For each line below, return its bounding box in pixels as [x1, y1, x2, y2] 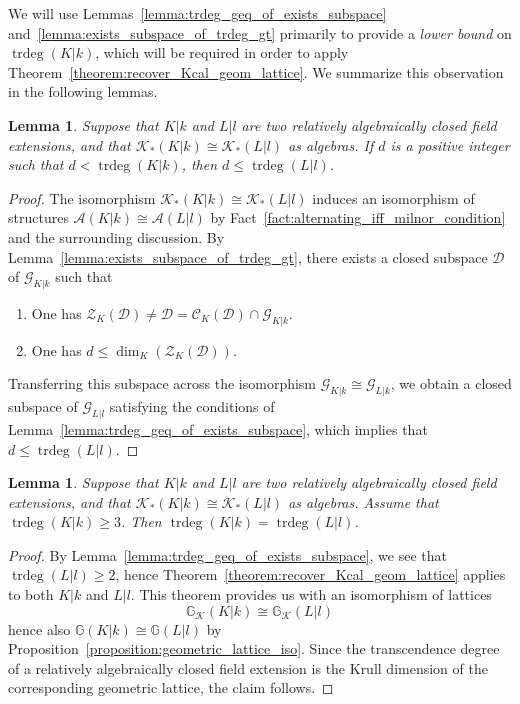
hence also [8, 618, 71, 639]
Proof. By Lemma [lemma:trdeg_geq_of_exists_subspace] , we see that [8, 544, 447, 565]
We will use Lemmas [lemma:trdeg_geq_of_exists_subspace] [8, 3, 387, 23]
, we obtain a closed [390, 373, 512, 394]
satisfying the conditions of [109, 396, 275, 417]
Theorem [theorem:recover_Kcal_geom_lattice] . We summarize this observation [8, 61, 504, 82]
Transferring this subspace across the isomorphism [8, 373, 317, 394]
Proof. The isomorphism [8, 187, 156, 208]
